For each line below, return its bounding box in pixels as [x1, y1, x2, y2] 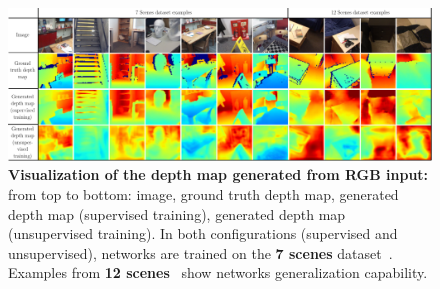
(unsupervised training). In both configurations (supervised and [8, 223, 398, 244]
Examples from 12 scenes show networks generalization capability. [8, 262, 428, 283]
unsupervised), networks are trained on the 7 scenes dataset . [8, 242, 393, 263]
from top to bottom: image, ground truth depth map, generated [8, 183, 399, 204]
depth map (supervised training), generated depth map [8, 203, 346, 224]
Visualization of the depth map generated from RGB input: [8, 164, 429, 185]
